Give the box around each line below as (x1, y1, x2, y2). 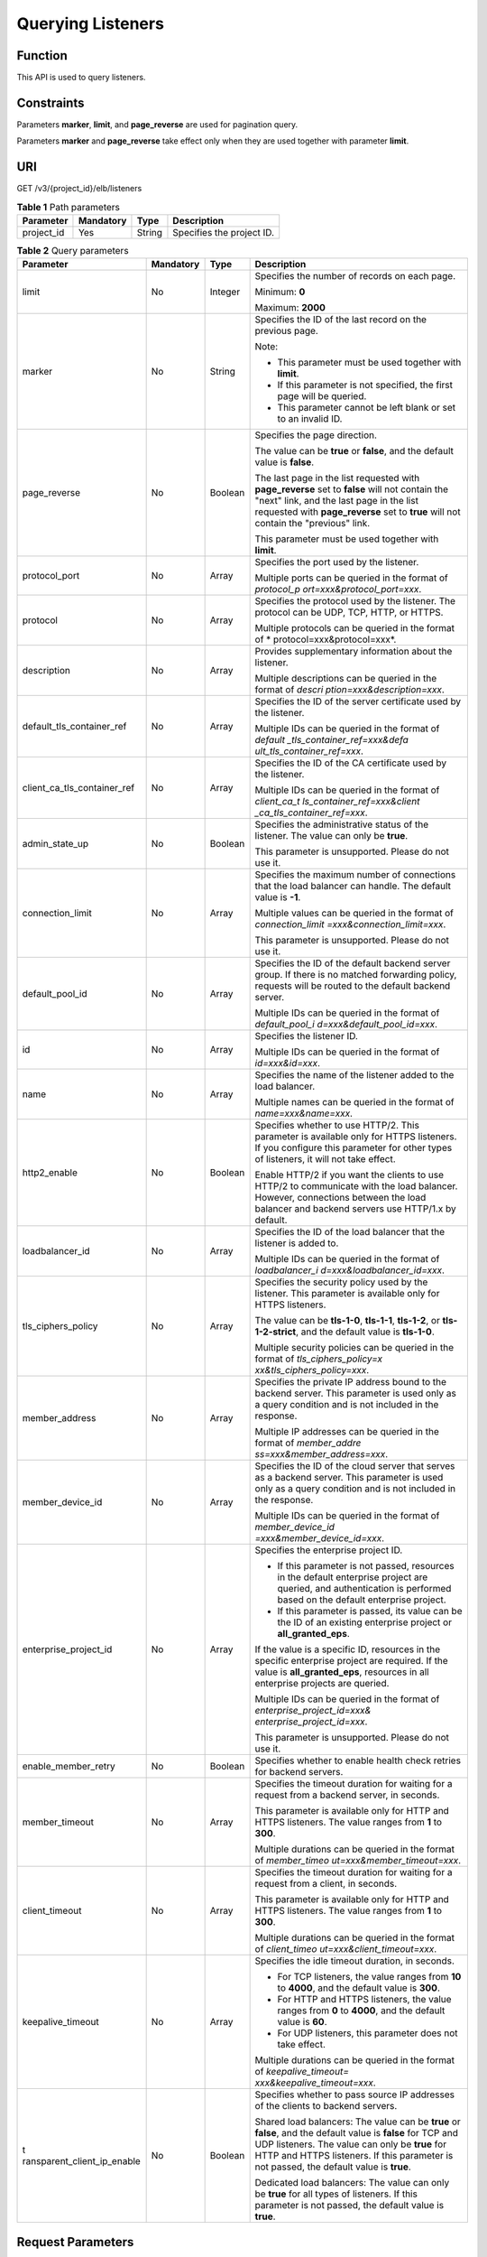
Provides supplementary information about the (254, 646, 453, 658)
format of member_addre (254, 1436, 362, 1449)
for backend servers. (254, 1766, 344, 1779)
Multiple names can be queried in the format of (254, 1096, 455, 1109)
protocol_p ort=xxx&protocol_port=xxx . (254, 583, 422, 596)
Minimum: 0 (254, 285, 306, 298)
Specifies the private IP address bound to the (254, 1376, 446, 1389)
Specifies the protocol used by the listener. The (254, 595, 455, 608)
